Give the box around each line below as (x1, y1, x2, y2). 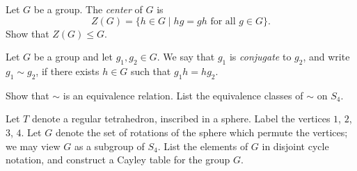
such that (131, 63, 171, 78)
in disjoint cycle (262, 138, 329, 153)
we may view (6, 138, 61, 153)
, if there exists (35, 63, 100, 78)
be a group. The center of (33, 2, 143, 16)
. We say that (157, 49, 215, 64)
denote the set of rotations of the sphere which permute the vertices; (55, 124, 348, 139)
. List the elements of (157, 138, 248, 153)
